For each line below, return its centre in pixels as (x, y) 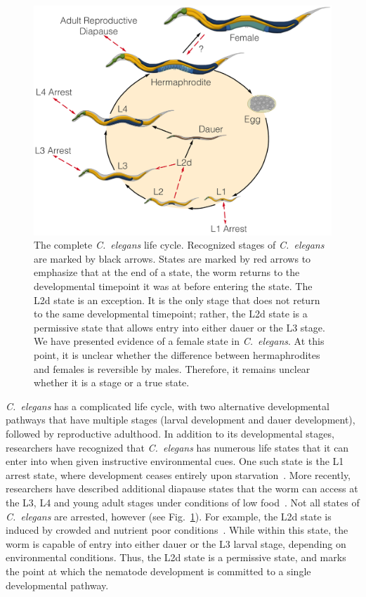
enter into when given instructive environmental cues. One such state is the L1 (175, 461)
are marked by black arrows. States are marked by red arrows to (172, 258)
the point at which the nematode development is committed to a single (158, 571)
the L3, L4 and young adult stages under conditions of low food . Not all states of (183, 502)
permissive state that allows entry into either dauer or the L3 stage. (179, 327)
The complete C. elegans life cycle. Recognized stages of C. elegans (179, 245)
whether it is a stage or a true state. (112, 382)
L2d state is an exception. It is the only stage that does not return (177, 300)
